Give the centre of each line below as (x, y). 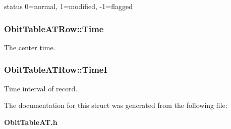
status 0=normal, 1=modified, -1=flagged (68, 6)
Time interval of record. (41, 88)
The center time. (30, 47)
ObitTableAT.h (31, 122)
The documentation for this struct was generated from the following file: (116, 105)
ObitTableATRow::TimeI (56, 70)
